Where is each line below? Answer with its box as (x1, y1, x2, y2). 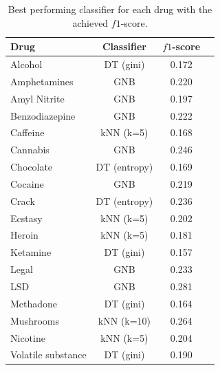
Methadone (10, 296, 58, 310)
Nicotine (10, 330, 45, 345)
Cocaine (10, 176, 44, 191)
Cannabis (10, 142, 49, 157)
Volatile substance (10, 347, 87, 362)
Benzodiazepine (10, 108, 76, 122)
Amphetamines (10, 74, 74, 88)
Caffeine (10, 125, 45, 140)
